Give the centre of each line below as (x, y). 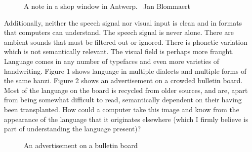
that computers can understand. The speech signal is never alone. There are (119, 32)
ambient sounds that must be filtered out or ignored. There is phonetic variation (126, 42)
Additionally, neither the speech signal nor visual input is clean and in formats (123, 22)
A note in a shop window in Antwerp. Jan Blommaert (107, 6)
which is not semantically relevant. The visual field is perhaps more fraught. (119, 51)
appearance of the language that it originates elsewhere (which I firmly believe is (126, 119)
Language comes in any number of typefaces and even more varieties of (112, 61)
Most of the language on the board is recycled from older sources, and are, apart (126, 90)
